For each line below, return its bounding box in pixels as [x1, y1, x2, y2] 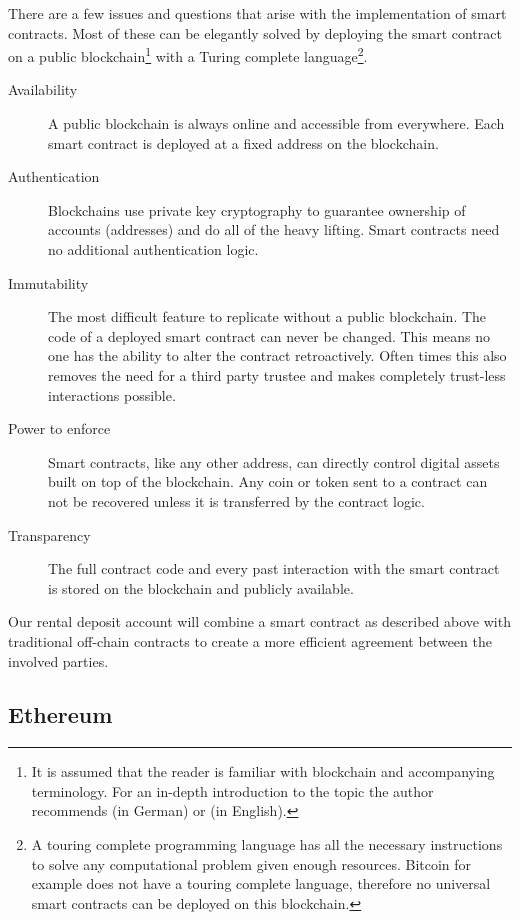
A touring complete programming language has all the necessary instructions [31, 834, 503, 855]
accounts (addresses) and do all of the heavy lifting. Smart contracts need [48, 219, 500, 240]
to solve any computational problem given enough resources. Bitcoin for [31, 853, 472, 874]
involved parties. [8, 650, 109, 671]
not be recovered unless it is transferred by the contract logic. [48, 490, 425, 511]
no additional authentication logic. [48, 239, 259, 259]
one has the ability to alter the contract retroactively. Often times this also [48, 345, 507, 366]
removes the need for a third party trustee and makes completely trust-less [48, 364, 506, 385]
